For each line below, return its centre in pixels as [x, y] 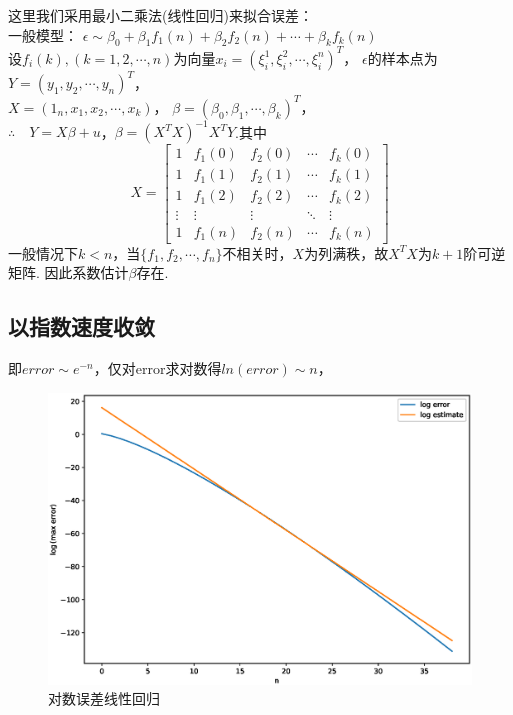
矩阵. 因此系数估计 [68, 272]
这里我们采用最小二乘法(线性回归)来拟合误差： [160, 15]
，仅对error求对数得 [157, 367]
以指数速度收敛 [81, 326]
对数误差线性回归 [104, 698]
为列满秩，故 [346, 252]
